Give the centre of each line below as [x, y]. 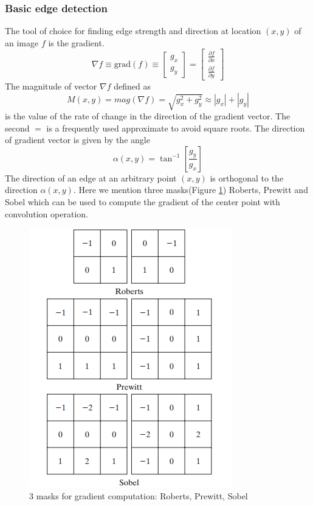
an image [22, 42]
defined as [132, 86]
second [17, 128]
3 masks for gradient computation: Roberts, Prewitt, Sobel [139, 495]
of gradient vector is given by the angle [77, 140]
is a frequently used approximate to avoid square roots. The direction [176, 128]
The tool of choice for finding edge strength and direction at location [133, 31]
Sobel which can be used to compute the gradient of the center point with [143, 202]
